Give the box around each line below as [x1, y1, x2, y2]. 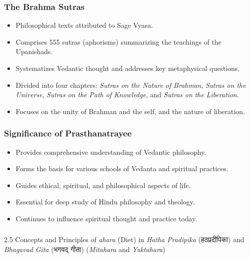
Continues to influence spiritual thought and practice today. [15, 213, 198, 223]
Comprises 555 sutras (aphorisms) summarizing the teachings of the [15, 36, 222, 47]
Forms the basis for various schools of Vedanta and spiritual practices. [15, 163, 228, 174]
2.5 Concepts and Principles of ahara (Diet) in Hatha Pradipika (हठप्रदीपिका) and [4, 234, 245, 245]
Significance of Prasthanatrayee [4, 127, 132, 139]
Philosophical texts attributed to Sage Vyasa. [15, 20, 153, 30]
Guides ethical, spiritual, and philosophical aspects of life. [15, 180, 191, 190]
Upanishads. [15, 46, 53, 57]
